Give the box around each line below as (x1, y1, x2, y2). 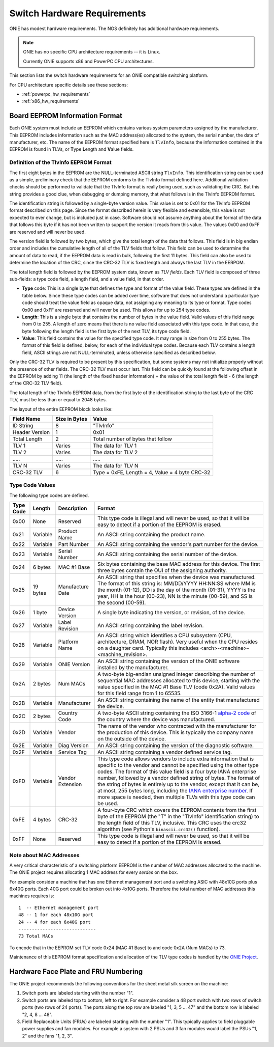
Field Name (12, 416, 41, 422)
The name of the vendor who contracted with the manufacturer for (97, 723, 257, 730)
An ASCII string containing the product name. (97, 531, 205, 538)
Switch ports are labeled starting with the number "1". (22, 990, 134, 996)
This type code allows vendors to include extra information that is (97, 755, 254, 762)
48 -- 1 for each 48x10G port (18, 912, 94, 918)
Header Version (12, 429, 50, 435)
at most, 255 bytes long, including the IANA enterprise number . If (97, 787, 253, 794)
